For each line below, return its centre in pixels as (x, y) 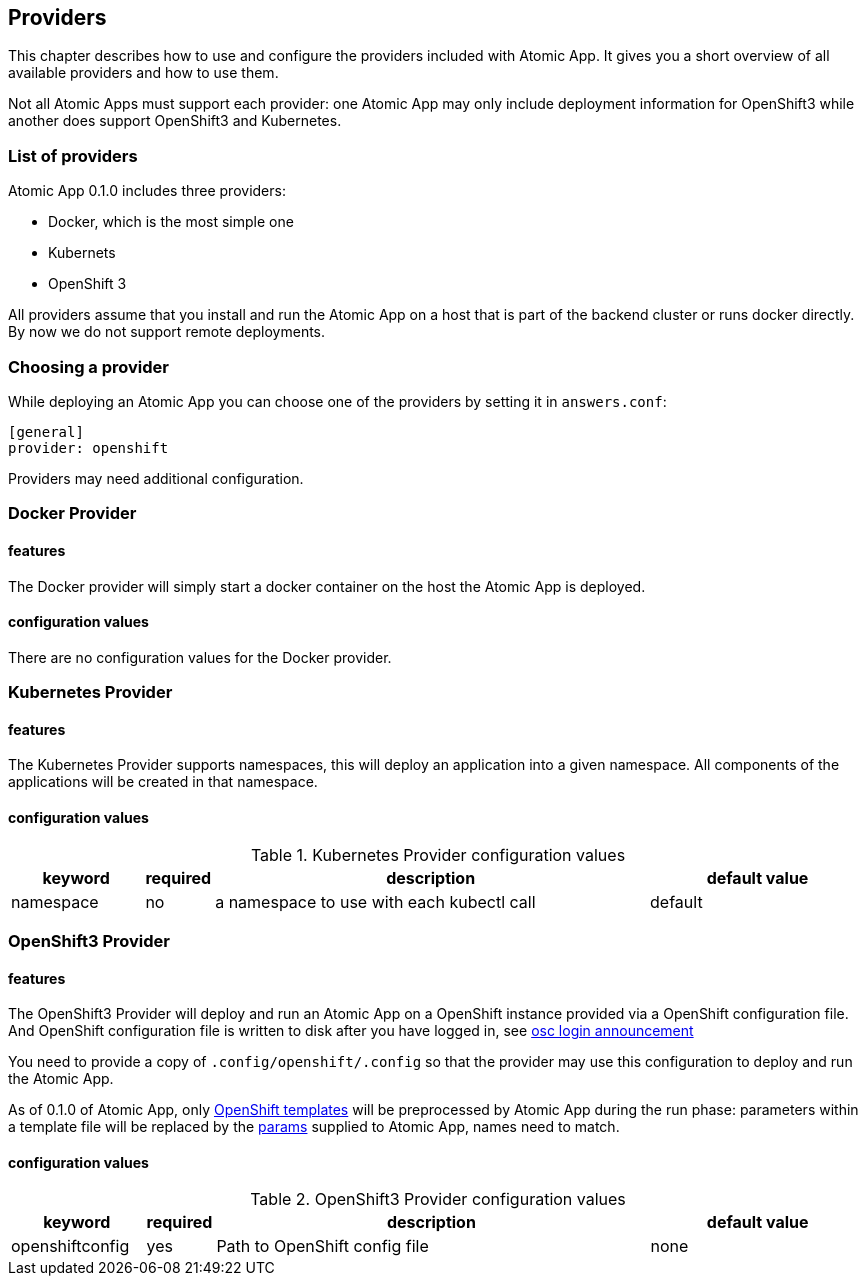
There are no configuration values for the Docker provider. (200, 657)
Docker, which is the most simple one (171, 222)
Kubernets (82, 253)
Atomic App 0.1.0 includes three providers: (147, 191)
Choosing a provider (88, 366)
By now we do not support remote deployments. (167, 332)
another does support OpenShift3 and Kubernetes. (175, 121)
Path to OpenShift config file (322, 1246)
